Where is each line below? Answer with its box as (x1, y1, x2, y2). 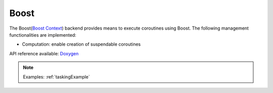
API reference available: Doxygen (9, 50, 79, 56)
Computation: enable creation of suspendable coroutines (22, 41, 141, 47)
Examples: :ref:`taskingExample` (23, 73, 90, 80)
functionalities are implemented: (9, 32, 77, 38)
